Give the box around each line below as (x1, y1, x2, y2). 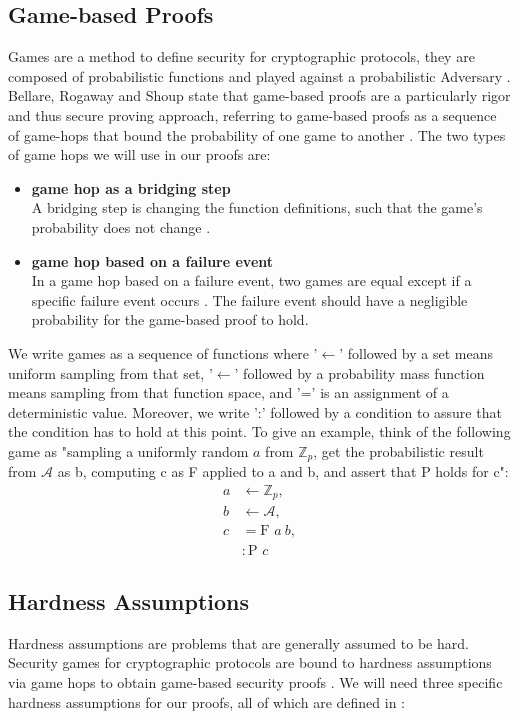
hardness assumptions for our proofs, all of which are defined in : (8, 691, 405, 712)
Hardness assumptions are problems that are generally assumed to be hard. (8, 632, 469, 653)
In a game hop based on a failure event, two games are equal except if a (31, 270, 472, 291)
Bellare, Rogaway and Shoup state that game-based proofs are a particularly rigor (8, 85, 511, 106)
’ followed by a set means (339, 342, 493, 363)
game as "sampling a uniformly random (8, 440, 249, 461)
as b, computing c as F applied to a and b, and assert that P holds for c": (57, 461, 509, 482)
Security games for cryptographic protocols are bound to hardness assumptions (8, 652, 492, 673)
